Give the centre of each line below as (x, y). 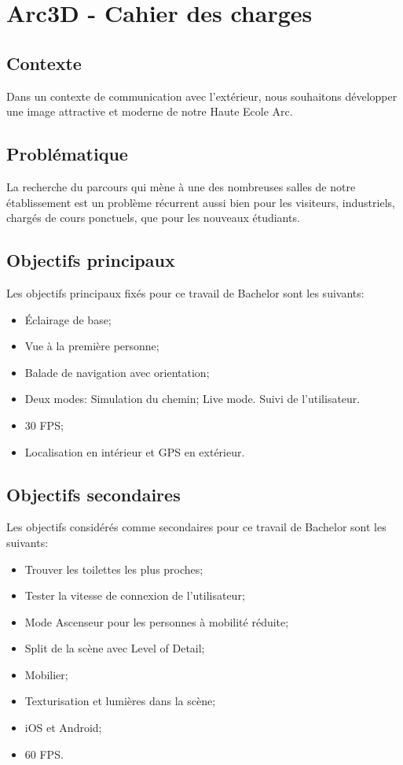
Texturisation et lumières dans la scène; (120, 701)
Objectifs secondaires (93, 494)
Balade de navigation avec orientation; (117, 372)
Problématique (67, 154)
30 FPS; (44, 425)
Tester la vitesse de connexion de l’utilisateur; (135, 595)
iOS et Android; (63, 728)
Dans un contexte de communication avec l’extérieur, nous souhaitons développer (202, 96)
